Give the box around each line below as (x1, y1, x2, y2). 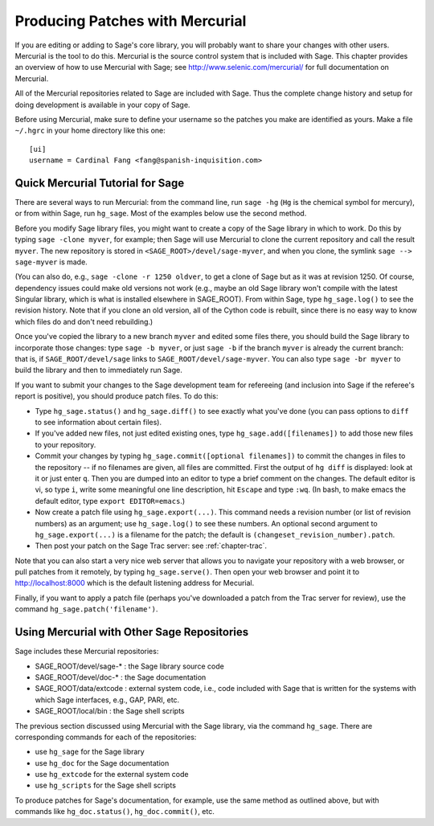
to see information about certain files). (35, 418, 162, 427)
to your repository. (35, 440, 96, 449)
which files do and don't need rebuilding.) (14, 317, 154, 326)
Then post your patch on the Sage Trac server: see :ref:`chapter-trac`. (35, 541, 268, 550)
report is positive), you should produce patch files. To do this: (14, 391, 219, 401)
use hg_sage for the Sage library (35, 747, 145, 757)
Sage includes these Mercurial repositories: (14, 647, 159, 656)
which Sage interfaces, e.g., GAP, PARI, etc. (35, 695, 180, 705)
